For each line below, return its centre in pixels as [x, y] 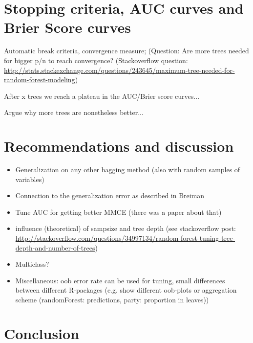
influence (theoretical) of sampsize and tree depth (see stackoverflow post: [126, 228]
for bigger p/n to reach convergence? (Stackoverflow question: [96, 60]
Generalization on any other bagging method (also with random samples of [128, 169]
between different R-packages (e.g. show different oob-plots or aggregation [126, 290]
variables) [30, 179]
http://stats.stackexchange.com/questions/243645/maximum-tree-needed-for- [119, 70]
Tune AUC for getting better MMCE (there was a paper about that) [118, 212]
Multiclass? [32, 264]
